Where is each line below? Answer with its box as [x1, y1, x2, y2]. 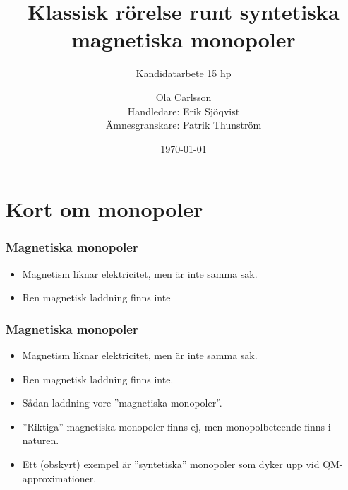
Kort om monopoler [6, 194, 203, 223]
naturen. [22, 433, 59, 448]
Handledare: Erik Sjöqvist [127, 103, 240, 118]
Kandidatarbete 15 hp [136, 66, 232, 81]
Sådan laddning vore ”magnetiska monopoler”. [22, 395, 222, 410]
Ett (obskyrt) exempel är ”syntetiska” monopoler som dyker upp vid [22, 457, 320, 472]
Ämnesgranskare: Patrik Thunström [105, 117, 262, 132]
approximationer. [22, 470, 97, 485]
